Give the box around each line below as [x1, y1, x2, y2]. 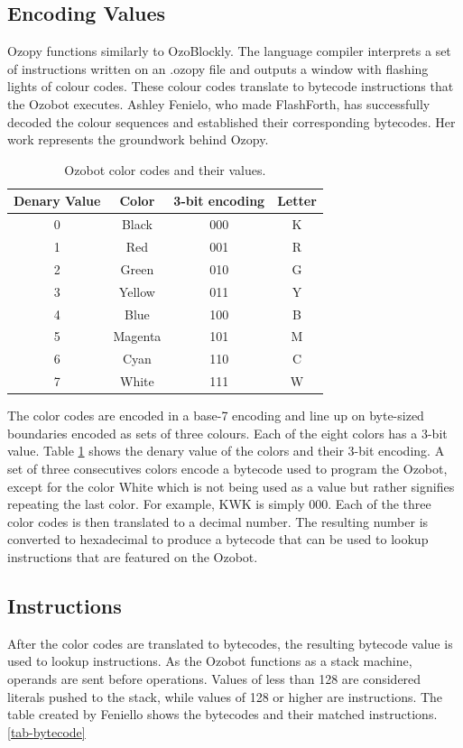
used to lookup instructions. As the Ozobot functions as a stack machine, [7, 651, 412, 670]
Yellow [118, 282, 155, 300]
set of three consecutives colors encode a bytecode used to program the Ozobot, [7, 458, 448, 477]
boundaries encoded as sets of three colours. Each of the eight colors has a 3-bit [7, 423, 448, 442]
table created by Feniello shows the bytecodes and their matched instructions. [7, 705, 438, 724]
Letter [277, 191, 317, 210]
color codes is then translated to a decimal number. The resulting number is [7, 512, 429, 531]
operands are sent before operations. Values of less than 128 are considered [7, 669, 421, 688]
